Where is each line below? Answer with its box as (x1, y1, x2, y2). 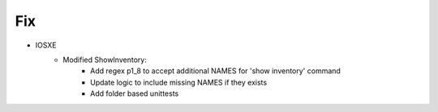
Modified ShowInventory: (62, 55, 148, 64)
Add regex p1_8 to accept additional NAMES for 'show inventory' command (90, 66, 341, 76)
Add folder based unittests (90, 89, 179, 98)
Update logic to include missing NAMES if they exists (90, 77, 268, 87)
